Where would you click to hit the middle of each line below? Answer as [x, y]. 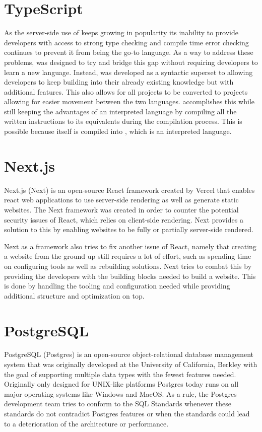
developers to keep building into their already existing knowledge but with [119, 82]
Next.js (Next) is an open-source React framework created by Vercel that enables [129, 190]
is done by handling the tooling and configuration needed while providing [117, 286]
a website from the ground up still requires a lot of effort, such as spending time [128, 256]
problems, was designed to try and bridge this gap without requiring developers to [131, 62]
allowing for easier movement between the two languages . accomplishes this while [129, 101]
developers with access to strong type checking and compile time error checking [126, 42]
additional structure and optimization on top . [74, 295]
